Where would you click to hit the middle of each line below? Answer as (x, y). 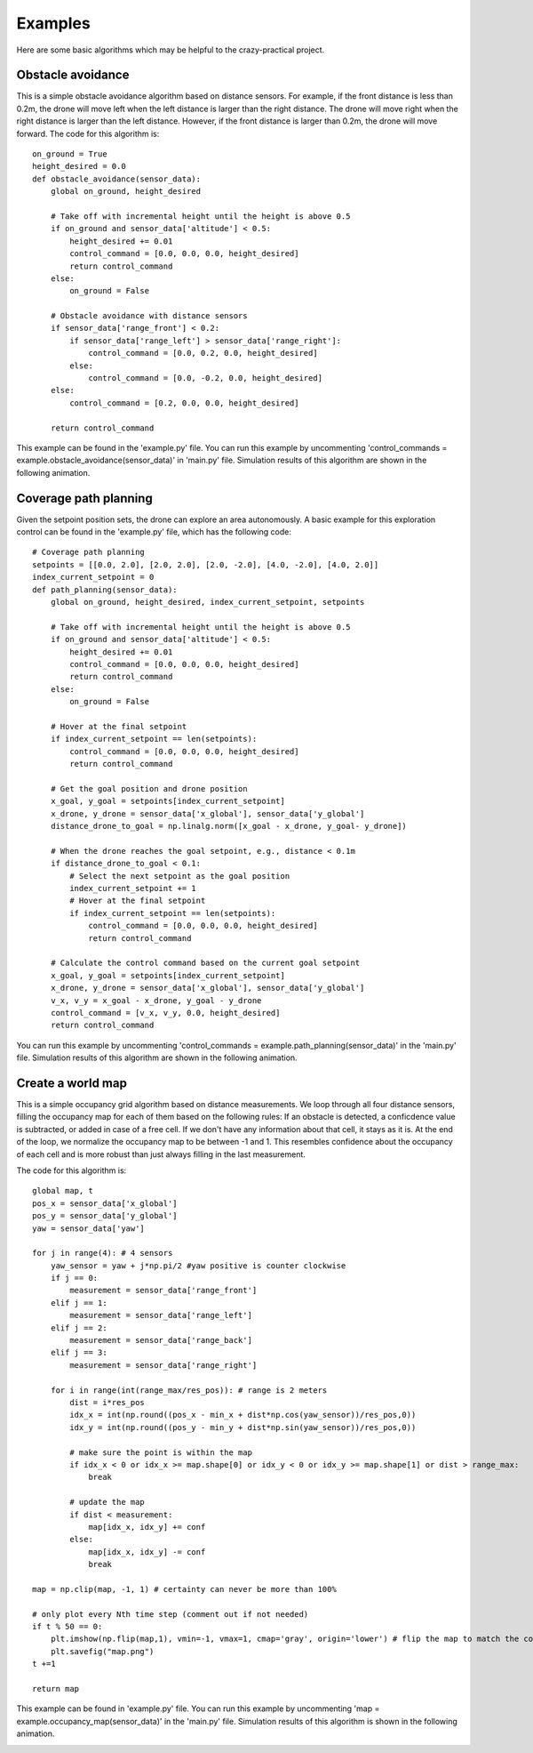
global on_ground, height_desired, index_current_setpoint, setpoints (207, 602)
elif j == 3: (79, 1353)
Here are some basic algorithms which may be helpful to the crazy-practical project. (171, 50)
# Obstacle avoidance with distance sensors (149, 316)
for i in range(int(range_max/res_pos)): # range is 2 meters (189, 1390)
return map (56, 1689)
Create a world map (72, 1083)
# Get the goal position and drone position (149, 788)
